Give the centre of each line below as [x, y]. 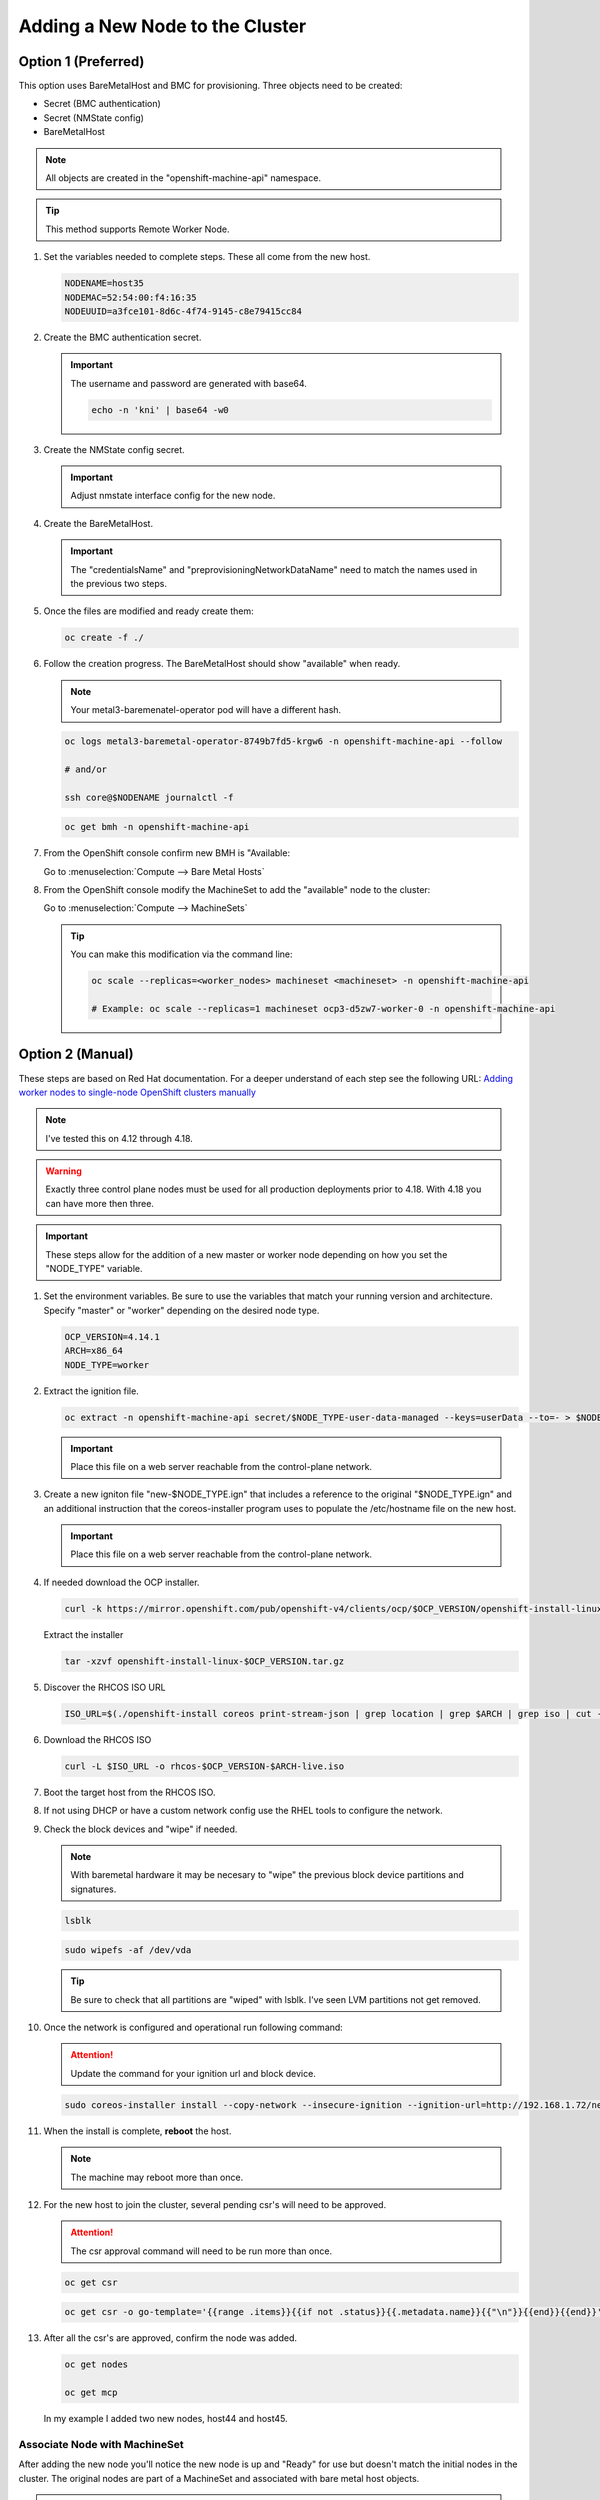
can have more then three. [100, 1203]
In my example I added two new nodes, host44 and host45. [166, 2419]
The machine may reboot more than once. [157, 2177]
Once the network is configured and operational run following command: [193, 2027]
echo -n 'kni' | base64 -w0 [160, 409]
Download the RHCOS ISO [97, 1739]
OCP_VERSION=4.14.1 [112, 1336]
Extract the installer [83, 1634]
